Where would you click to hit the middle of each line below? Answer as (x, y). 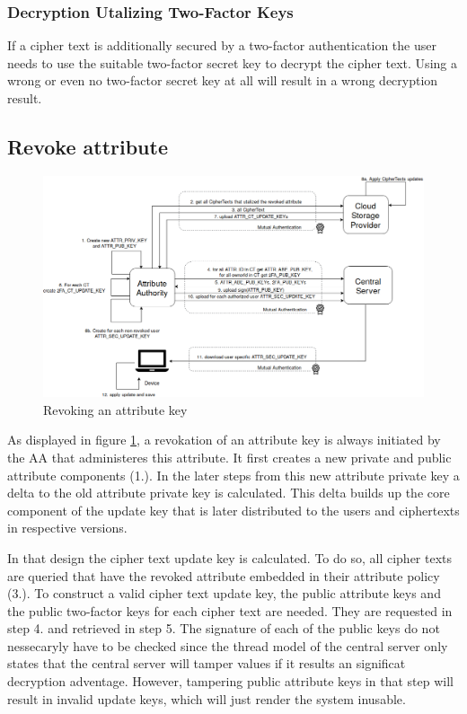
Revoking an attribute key (115, 409)
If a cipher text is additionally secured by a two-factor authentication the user (222, 45)
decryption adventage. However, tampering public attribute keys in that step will (230, 681)
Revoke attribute (88, 146)
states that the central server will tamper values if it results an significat (207, 663)
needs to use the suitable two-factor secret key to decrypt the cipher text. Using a (232, 62)
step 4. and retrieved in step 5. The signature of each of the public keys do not (224, 628)
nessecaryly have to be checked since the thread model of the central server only (228, 645)
